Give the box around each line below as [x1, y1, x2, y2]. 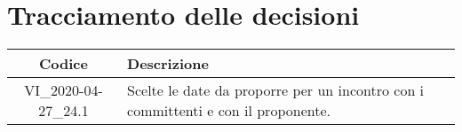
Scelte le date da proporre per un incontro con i [127, 80, 425, 101]
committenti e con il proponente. [127, 100, 331, 121]
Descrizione [127, 53, 209, 74]
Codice [39, 53, 88, 74]
